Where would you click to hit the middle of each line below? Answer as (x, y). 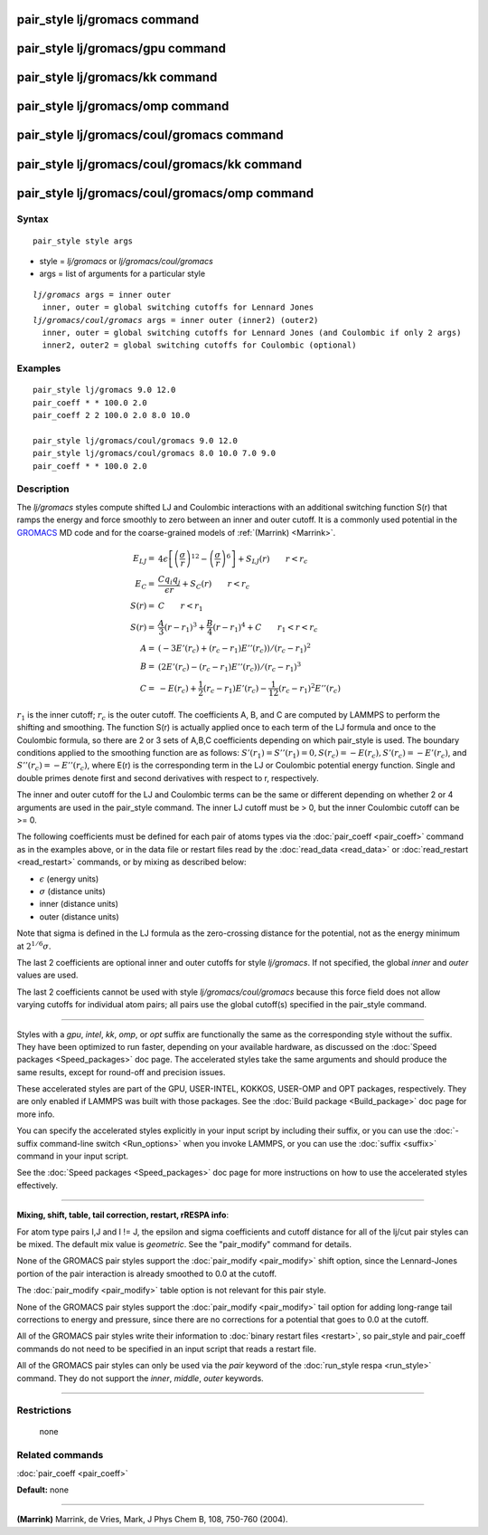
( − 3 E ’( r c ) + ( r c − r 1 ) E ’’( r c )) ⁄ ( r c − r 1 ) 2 (235, 648)
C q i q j (169, 580)
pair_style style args (83, 241)
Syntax (33, 219)
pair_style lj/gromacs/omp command (123, 106)
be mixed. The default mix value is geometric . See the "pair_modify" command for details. (184, 1244)
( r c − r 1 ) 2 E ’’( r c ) (310, 689)
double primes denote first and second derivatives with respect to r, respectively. (168, 777)
